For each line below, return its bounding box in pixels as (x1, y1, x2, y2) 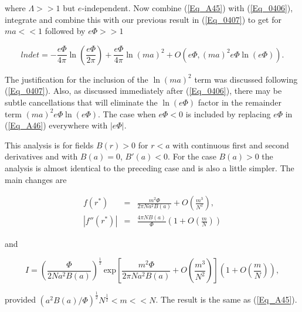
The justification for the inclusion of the (5, 73, 148, 85)
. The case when (98, 107, 156, 120)
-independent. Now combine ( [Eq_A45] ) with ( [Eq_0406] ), (82, 2, 293, 13)
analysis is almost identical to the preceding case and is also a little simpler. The (5, 161, 294, 174)
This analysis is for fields (5, 138, 94, 151)
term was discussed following (194, 73, 298, 85)
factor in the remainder (198, 96, 281, 108)
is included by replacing (185, 107, 271, 120)
